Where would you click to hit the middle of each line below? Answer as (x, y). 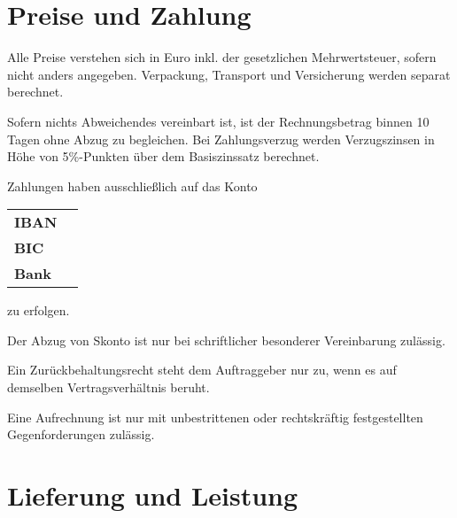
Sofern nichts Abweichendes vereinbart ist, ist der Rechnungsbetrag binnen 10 (218, 121)
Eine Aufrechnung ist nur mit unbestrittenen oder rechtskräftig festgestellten (215, 417)
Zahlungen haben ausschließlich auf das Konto (132, 186)
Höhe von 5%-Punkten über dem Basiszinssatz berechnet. (163, 156)
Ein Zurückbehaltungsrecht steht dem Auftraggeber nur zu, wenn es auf (202, 370)
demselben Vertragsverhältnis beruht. (108, 387)
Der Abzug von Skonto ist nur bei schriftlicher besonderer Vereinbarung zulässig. (226, 340)
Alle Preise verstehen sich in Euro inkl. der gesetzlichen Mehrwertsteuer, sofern (222, 57)
